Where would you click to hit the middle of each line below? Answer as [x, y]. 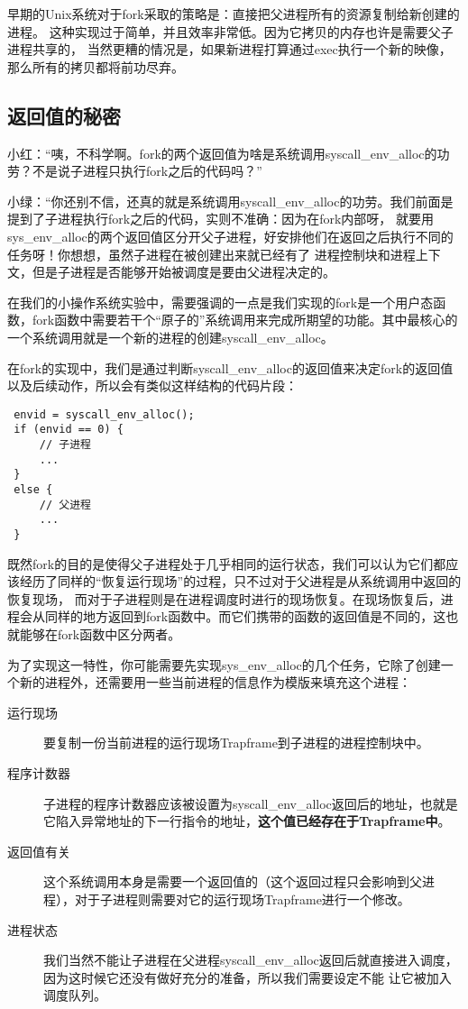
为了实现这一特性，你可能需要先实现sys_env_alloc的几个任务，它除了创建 [224, 664]
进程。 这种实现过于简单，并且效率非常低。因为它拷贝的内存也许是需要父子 [230, 31]
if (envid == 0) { [69, 430]
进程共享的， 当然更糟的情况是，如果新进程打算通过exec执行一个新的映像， [229, 49]
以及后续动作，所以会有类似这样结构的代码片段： [152, 385]
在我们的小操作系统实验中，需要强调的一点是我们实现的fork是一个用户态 [220, 302]
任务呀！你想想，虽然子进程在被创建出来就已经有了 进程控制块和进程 [211, 254]
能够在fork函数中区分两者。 [100, 633]
